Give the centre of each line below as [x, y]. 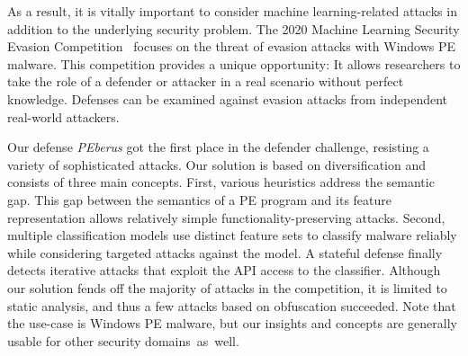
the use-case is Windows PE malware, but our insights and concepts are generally [232, 323]
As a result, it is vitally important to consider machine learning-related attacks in [232, 11]
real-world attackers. [63, 116]
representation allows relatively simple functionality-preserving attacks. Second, [226, 217]
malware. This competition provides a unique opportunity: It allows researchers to [234, 63]
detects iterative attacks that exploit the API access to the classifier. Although [224, 270]
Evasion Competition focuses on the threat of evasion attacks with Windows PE [232, 46]
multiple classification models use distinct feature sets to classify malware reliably [232, 235]
